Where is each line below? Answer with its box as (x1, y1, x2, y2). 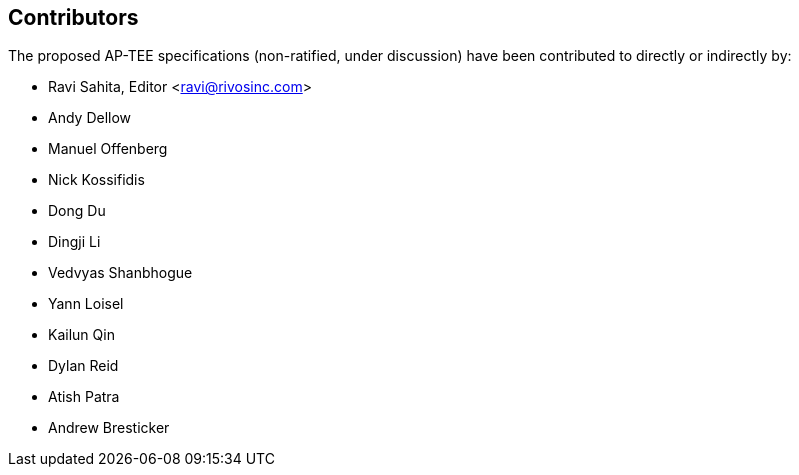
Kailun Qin (48, 326, 115, 344)
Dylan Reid (48, 357, 119, 375)
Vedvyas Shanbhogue (48, 264, 193, 282)
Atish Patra (48, 388, 120, 406)
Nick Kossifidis (48, 171, 145, 189)
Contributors (8, 5, 139, 30)
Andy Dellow (48, 109, 132, 127)
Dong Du (48, 202, 106, 220)
